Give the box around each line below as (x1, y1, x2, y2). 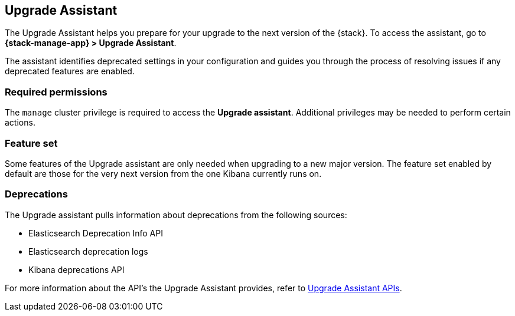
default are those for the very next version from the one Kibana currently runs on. (5, 168, 322, 179)
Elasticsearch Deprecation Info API (28, 228, 163, 238)
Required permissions (5, 85, 107, 98)
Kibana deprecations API (28, 264, 125, 275)
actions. (5, 117, 35, 128)
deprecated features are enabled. (5, 66, 135, 77)
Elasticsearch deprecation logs (28, 246, 148, 256)
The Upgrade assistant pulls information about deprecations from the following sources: (5, 209, 347, 220)
